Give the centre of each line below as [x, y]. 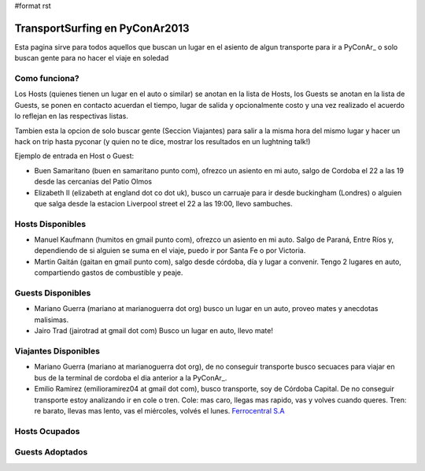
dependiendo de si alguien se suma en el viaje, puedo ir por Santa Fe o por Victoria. [170, 250]
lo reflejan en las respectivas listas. [72, 116]
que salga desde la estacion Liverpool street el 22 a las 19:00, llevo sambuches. [163, 203]
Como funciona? [47, 79]
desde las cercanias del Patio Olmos [93, 182]
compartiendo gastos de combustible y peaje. [109, 273]
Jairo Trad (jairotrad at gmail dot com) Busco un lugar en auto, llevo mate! [153, 331]
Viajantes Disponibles [57, 350]
